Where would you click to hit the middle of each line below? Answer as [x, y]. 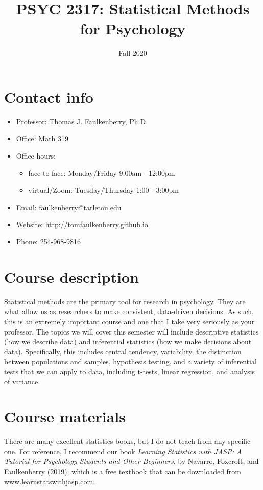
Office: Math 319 [42, 138]
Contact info [49, 96]
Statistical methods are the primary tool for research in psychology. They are [125, 301]
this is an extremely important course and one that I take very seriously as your [129, 321]
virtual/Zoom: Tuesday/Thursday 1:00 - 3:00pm [103, 190]
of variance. [22, 381]
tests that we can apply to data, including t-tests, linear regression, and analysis [130, 371]
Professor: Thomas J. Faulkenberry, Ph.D [81, 121]
